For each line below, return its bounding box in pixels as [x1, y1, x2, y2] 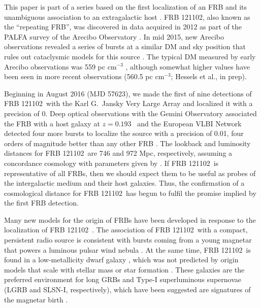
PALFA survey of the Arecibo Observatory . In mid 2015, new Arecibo [4, 31, 224, 42]
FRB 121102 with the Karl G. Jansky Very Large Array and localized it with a [4, 98, 253, 109]
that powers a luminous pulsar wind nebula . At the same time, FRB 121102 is [4, 244, 251, 255]
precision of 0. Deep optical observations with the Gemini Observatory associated [4, 108, 257, 118]
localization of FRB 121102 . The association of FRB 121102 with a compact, [4, 224, 248, 235]
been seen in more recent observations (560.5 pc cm [4, 71, 165, 82]
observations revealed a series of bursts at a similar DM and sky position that [4, 41, 246, 52]
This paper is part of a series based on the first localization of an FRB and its [4, 2, 247, 12]
